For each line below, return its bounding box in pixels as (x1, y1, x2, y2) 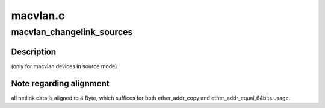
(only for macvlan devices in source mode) (11, 62, 117, 69)
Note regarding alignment (11, 78, 110, 89)
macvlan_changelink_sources (11, 27, 133, 37)
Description (11, 46, 57, 57)
